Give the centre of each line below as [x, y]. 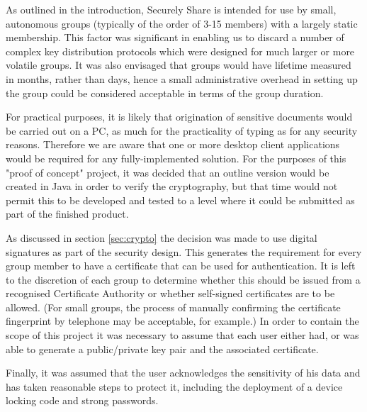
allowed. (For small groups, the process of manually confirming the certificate [173, 307]
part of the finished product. [67, 214]
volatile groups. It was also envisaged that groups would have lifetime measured [179, 65]
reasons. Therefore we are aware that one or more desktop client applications [173, 144]
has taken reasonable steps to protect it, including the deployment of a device [174, 386]
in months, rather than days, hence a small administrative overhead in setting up [182, 78]
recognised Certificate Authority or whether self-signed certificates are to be [170, 293]
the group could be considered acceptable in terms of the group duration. [165, 93]
